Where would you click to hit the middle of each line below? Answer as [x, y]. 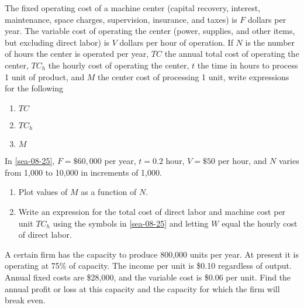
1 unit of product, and [45, 76]
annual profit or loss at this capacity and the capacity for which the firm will [142, 288]
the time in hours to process [248, 65]
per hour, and [242, 161]
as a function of [109, 192]
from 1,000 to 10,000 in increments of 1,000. [83, 172]
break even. [25, 300]
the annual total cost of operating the [232, 54]
